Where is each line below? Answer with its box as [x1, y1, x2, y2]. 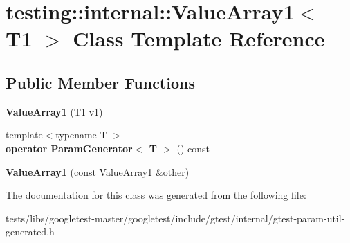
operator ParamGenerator [6, 141, 133, 155]
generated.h [6, 224, 55, 239]
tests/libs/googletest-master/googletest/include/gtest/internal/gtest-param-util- [6, 210, 345, 225]
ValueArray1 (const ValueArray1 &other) [6, 164, 190, 179]
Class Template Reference [73, 24, 325, 53]
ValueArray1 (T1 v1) [6, 104, 103, 118]
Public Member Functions [6, 71, 195, 93]
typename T [55, 127, 107, 142]
